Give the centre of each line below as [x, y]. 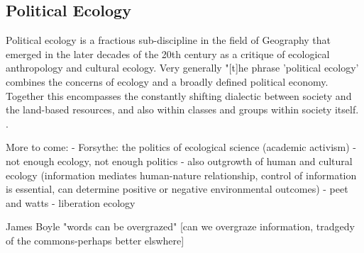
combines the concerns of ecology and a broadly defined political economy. [167, 81]
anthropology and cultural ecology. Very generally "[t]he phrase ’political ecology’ [182, 68]
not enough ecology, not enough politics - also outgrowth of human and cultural [179, 161]
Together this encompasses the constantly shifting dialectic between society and [179, 95]
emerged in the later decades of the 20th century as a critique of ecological [168, 54]
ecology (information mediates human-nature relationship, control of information [181, 175]
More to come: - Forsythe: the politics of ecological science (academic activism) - [181, 147]
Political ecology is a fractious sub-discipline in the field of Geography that [169, 40]
